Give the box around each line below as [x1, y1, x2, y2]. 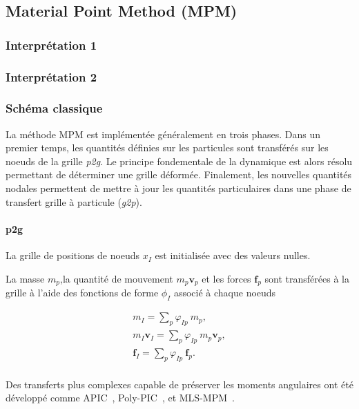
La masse [6, 271, 45, 285]
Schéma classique [6, 99, 103, 117]
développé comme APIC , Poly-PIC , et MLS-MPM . [6, 390, 235, 405]
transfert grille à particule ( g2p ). [6, 194, 142, 209]
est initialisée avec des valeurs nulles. [155, 248, 311, 263]
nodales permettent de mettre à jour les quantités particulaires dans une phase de [6, 181, 351, 196]
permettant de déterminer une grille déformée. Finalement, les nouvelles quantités [6, 167, 352, 182]
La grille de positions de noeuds [6, 248, 140, 263]
